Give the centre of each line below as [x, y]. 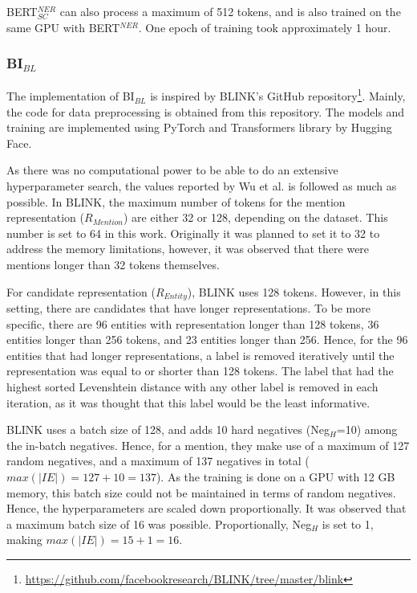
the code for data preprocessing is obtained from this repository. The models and [206, 111]
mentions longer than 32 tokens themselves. [113, 264]
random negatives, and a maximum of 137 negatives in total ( [158, 461]
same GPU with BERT [63, 27]
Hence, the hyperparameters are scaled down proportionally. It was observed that [206, 508]
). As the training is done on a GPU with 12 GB [275, 476]
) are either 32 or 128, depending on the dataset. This [256, 217]
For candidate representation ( [81, 291]
